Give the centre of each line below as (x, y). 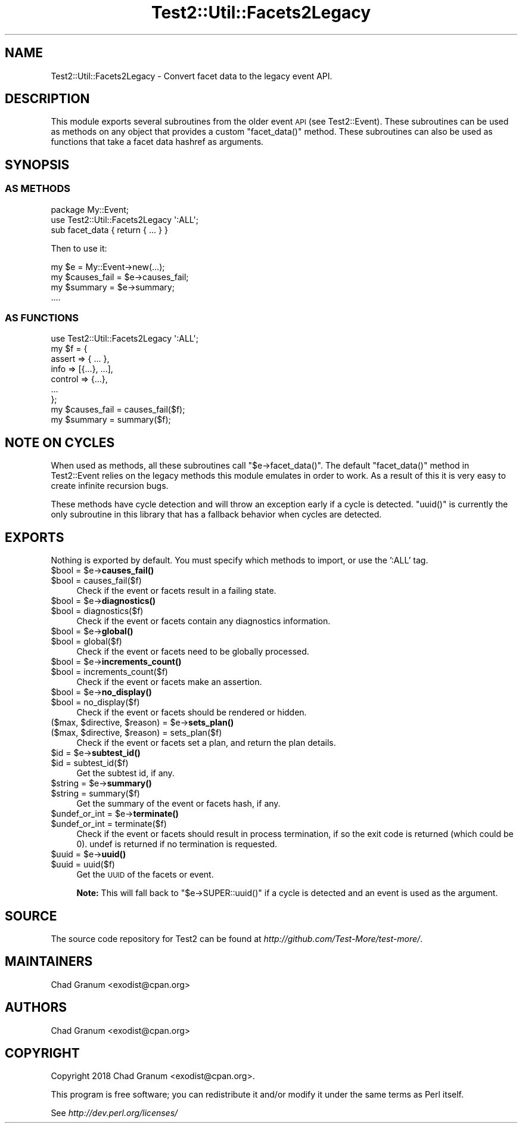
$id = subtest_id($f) (90, 763)
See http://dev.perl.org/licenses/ (114, 1113)
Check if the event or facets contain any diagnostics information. (203, 621)
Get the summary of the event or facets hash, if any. (178, 804)
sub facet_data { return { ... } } (109, 230)
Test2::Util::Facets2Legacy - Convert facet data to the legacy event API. (192, 76)
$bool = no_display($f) (95, 702)
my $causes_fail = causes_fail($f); (118, 410)
